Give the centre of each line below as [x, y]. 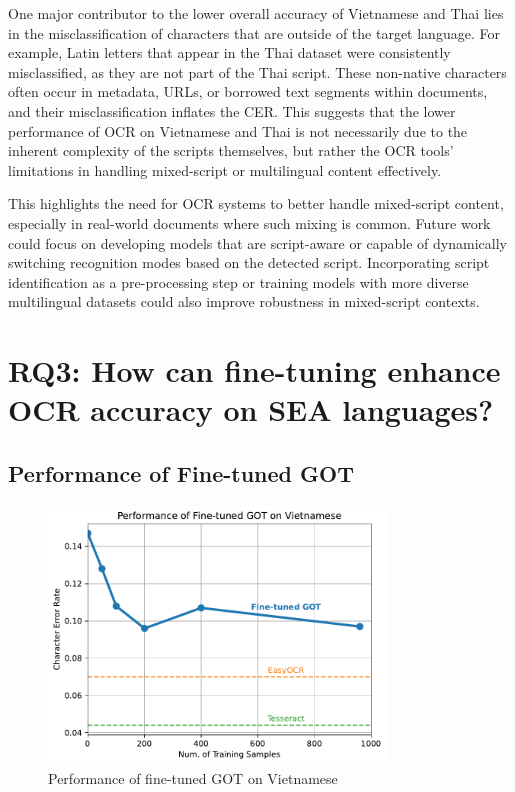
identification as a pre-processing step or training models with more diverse [238, 281]
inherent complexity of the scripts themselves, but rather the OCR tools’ [231, 150]
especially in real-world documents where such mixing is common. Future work [249, 222]
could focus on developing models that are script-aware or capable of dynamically [257, 242]
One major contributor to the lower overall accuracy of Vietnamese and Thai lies [256, 13]
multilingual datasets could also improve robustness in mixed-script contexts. [244, 301]
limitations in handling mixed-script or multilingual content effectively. [225, 169]
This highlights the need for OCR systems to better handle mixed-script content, [256, 203]
